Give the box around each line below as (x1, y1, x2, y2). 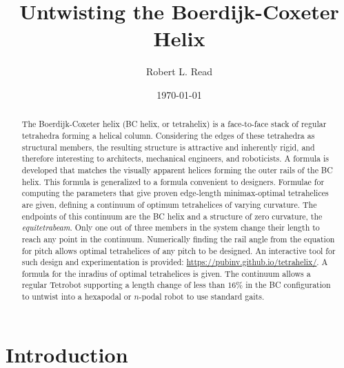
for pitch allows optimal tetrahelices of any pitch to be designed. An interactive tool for (21, 244, 336, 256)
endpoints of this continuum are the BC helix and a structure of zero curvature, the (21, 210, 323, 222)
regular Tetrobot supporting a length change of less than (21, 279, 225, 291)
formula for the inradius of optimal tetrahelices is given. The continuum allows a (21, 267, 311, 279)
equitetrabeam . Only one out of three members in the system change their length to (21, 222, 320, 233)
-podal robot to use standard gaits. (139, 291, 265, 302)
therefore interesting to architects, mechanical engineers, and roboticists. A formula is (21, 153, 329, 164)
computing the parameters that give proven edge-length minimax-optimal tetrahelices (21, 187, 329, 199)
